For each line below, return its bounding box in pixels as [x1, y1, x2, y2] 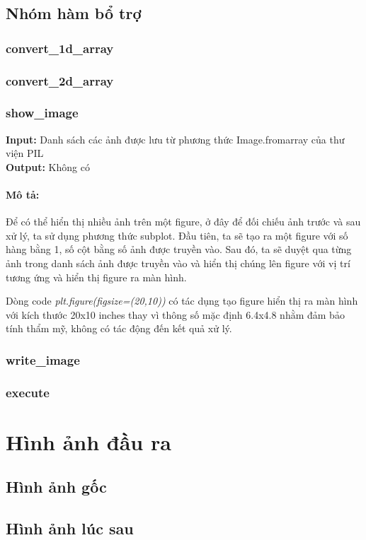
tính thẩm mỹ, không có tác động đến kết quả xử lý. [6, 321, 232, 336]
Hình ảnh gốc [6, 476, 107, 498]
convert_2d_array [6, 71, 114, 89]
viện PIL [6, 146, 44, 160]
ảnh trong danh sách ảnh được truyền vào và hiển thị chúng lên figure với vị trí [6, 256, 350, 271]
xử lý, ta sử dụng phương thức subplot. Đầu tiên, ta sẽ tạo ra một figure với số [6, 228, 348, 242]
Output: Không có [6, 159, 90, 174]
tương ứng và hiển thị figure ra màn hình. [6, 269, 187, 284]
